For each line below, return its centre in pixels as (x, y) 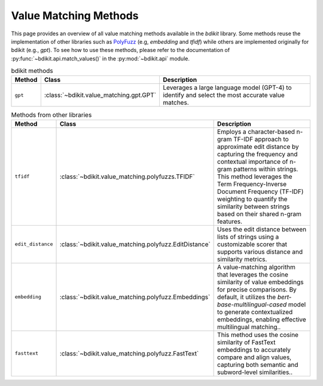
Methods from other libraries (51, 115)
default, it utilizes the (247, 297)
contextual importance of (253, 162)
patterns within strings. (266, 169)
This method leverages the (255, 177)
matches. (176, 103)
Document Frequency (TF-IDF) (260, 192)
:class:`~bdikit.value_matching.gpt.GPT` (100, 95)
